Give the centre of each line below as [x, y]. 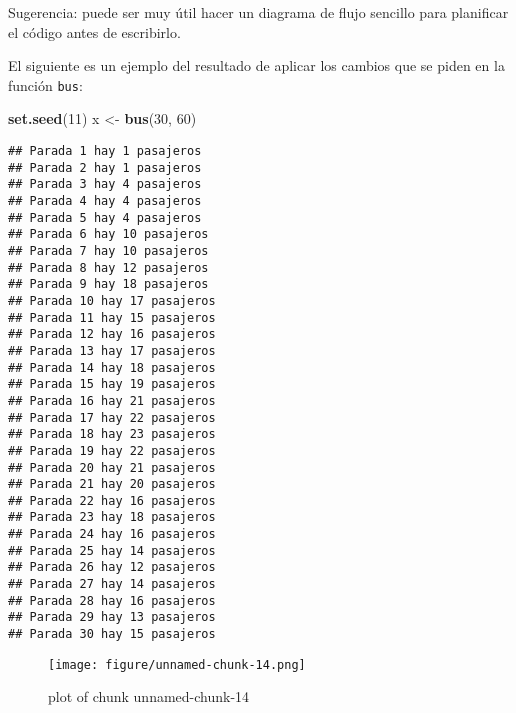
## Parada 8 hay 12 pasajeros [108, 267]
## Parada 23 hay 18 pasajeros [112, 517]
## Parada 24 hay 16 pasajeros [112, 534]
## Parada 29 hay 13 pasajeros [112, 617]
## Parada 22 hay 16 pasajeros [112, 500]
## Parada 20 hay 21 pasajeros [112, 467]
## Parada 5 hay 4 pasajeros [105, 217]
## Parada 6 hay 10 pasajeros [108, 234]
